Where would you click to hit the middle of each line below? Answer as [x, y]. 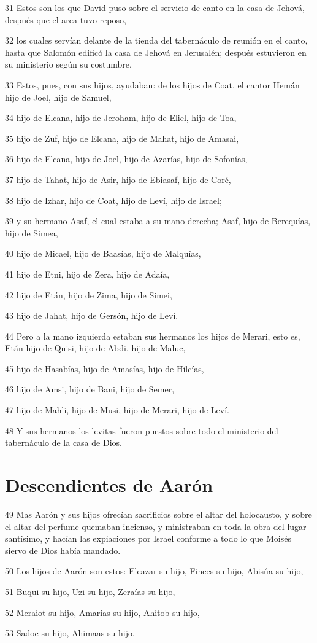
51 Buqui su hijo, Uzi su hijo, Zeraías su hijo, [90, 591]
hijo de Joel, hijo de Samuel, [58, 97]
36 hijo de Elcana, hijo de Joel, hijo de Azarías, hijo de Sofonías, [126, 159]
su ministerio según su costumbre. [68, 64]
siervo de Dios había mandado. [63, 550]
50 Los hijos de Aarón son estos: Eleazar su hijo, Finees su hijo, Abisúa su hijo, [154, 571]
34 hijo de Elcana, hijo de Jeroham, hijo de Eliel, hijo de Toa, [121, 118]
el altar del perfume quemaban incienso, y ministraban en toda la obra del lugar [156, 526]
